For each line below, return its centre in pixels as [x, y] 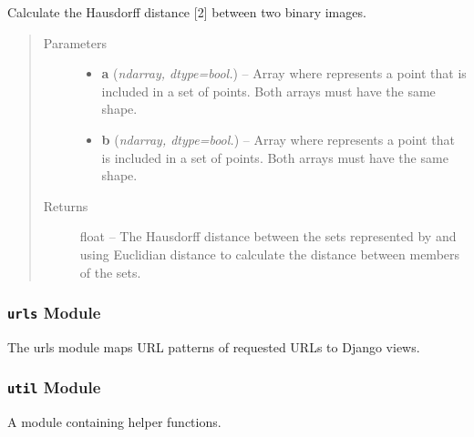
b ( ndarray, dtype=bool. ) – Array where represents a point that [278, 139]
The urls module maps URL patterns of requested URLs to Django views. [214, 346]
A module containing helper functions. [114, 422]
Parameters [75, 42]
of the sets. [110, 272]
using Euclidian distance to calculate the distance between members [270, 254]
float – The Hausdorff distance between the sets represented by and [268, 236]
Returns [66, 205]
